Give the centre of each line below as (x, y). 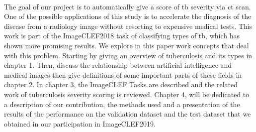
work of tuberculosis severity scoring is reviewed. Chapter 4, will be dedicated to (127, 94)
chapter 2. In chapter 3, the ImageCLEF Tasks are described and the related (121, 84)
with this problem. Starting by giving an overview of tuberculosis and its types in (128, 55)
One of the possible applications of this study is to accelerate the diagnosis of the (128, 16)
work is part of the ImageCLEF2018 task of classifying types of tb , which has (122, 36)
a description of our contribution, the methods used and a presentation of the (122, 104)
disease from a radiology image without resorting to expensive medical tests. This (128, 26)
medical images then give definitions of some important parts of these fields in (123, 74)
